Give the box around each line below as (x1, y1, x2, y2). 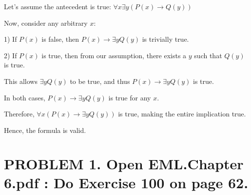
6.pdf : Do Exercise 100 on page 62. (4, 172, 249, 192)
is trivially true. (142, 34, 189, 44)
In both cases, (4, 92, 45, 102)
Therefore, (4, 109, 35, 119)
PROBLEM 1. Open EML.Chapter (4, 153, 244, 173)
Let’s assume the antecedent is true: (4, 1, 111, 11)
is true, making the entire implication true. (118, 109, 246, 119)
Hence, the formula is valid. (4, 125, 86, 135)
